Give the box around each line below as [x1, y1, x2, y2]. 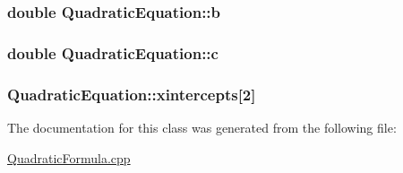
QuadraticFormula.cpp [7, 148, 131, 167]
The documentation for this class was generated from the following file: [7, 117, 397, 136]
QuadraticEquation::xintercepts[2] [7, 82, 256, 105]
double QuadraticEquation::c [7, 41, 219, 64]
